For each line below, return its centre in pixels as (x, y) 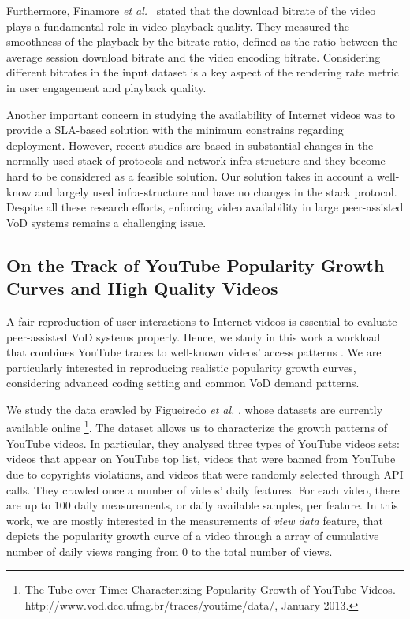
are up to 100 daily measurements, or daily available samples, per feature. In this (202, 505)
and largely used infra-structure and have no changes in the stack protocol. (216, 191)
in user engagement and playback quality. (106, 87)
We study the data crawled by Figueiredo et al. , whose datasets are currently (195, 409)
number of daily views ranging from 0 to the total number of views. (170, 551)
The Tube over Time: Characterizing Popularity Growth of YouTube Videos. (210, 589)
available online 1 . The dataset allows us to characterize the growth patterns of (197, 427)
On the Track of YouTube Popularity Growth (196, 265)
